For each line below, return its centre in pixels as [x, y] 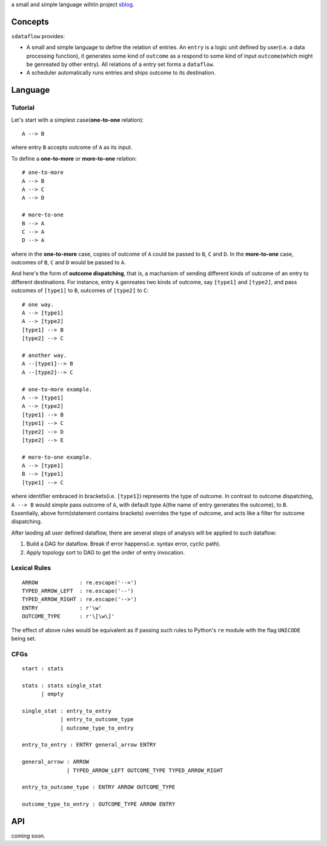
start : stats [43, 668]
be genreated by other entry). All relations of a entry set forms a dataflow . [121, 64]
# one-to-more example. [57, 389]
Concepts [30, 22]
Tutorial [23, 108]
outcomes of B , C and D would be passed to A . [69, 262]
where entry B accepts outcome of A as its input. [72, 147]
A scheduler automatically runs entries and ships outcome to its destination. [121, 73]
